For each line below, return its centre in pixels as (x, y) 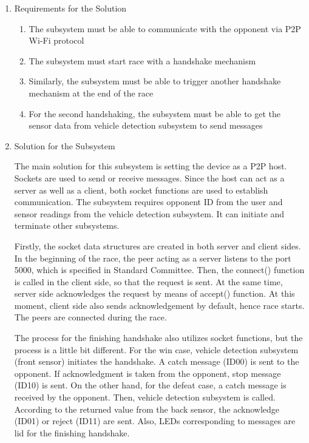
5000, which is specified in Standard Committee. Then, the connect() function (159, 270)
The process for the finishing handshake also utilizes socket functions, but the (158, 338)
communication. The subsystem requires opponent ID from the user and (148, 202)
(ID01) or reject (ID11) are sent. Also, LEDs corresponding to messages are (155, 421)
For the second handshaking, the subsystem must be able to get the (155, 113)
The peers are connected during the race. (90, 317)
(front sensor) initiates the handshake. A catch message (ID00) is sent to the (157, 361)
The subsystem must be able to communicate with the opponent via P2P (165, 28)
